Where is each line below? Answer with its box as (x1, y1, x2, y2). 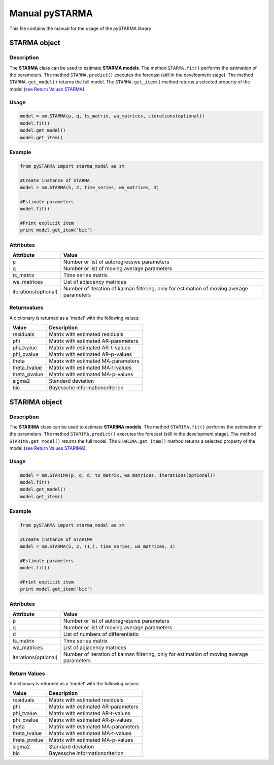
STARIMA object (9, 397, 62, 406)
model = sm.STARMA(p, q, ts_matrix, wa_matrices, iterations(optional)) (20, 113, 205, 119)
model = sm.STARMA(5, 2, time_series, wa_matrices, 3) (20, 185, 159, 190)
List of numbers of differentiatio (63, 631, 139, 638)
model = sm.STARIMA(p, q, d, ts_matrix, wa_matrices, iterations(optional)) (20, 472, 216, 478)
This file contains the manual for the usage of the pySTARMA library (9, 25, 152, 32)
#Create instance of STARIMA (20, 536, 93, 542)
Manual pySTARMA (9, 8, 93, 19)
